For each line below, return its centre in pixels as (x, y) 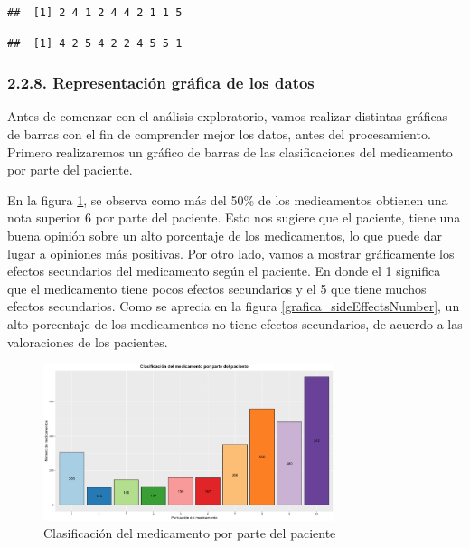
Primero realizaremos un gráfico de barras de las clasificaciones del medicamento (230, 151)
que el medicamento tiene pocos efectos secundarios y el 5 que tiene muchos (217, 288)
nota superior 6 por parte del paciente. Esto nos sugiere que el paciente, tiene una (234, 217)
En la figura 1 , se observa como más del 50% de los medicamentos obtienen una (228, 199)
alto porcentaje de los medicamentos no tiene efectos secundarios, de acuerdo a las (235, 323)
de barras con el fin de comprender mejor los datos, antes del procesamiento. (219, 134)
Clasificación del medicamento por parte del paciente (190, 533)
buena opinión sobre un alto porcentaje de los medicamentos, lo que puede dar (225, 235)
